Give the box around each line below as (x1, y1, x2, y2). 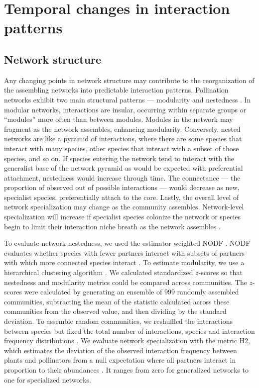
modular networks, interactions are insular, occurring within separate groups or (4, 104, 247, 114)
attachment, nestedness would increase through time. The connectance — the (4, 172, 241, 183)
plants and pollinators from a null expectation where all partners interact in (4, 355, 236, 365)
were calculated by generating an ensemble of (24, 287, 162, 297)
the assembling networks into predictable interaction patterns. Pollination (4, 85, 229, 95)
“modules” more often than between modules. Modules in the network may (4, 114, 233, 124)
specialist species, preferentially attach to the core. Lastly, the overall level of (4, 192, 239, 202)
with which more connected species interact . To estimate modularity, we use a (4, 257, 245, 268)
